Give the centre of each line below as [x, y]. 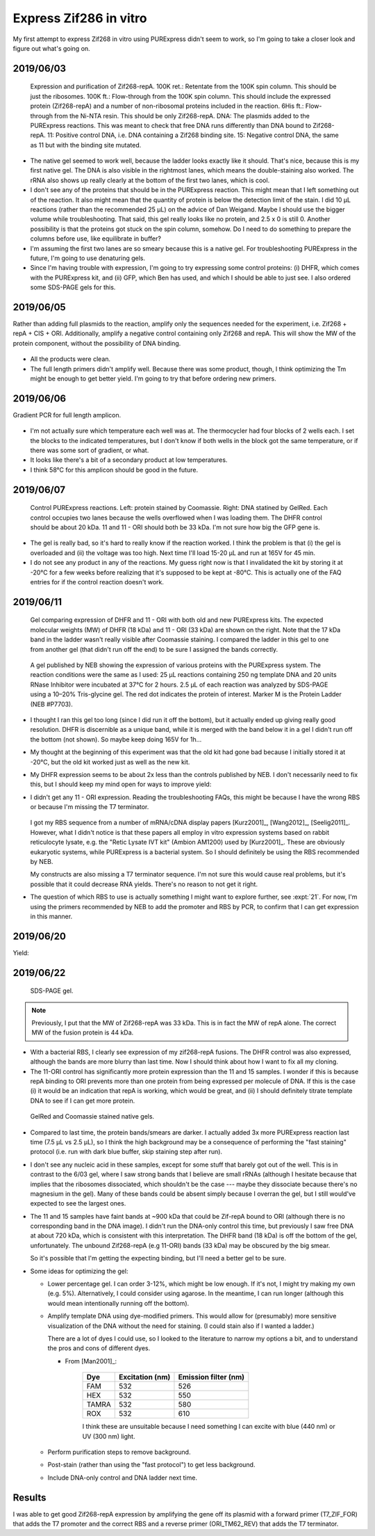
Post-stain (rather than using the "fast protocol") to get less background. [151, 1465]
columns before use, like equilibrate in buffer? [95, 239]
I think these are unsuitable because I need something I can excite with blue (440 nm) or [209, 1427]
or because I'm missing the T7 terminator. [90, 807]
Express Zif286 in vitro [80, 18]
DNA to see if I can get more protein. [83, 1101]
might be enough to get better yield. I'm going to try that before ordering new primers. [153, 378]
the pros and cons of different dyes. [99, 1348]
